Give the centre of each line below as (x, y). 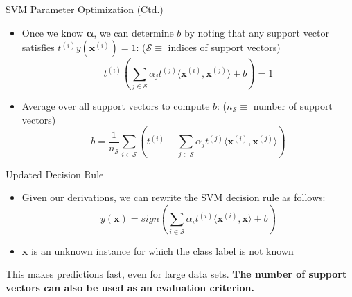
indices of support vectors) (224, 47)
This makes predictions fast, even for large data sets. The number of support (176, 274)
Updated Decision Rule (55, 174)
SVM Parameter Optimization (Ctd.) (85, 9)
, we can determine (134, 32)
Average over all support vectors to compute (116, 105)
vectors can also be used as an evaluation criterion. (130, 287)
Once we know (53, 32)
